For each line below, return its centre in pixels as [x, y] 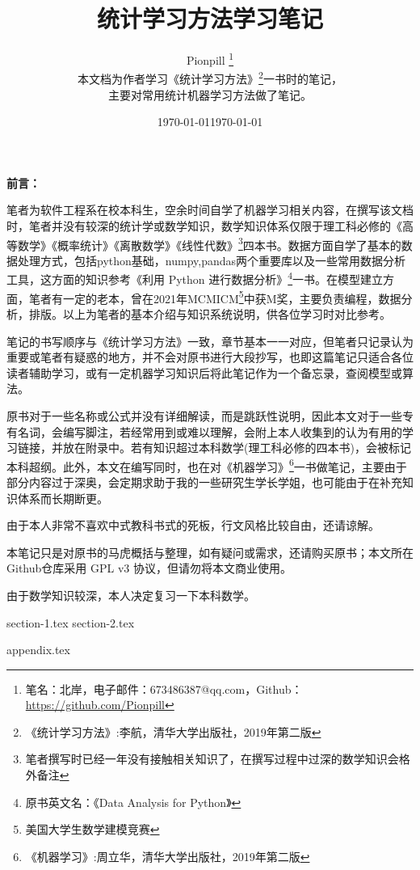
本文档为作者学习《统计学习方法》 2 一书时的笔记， [210, 78]
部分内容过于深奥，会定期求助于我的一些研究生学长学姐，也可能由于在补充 [204, 481]
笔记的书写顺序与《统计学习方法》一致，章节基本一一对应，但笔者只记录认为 [210, 341]
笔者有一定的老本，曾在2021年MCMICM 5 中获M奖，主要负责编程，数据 [215, 297]
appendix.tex [38, 650]
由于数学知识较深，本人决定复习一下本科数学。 [131, 595]
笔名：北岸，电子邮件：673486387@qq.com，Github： [164, 688]
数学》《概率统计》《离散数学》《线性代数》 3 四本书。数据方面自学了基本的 [209, 243]
